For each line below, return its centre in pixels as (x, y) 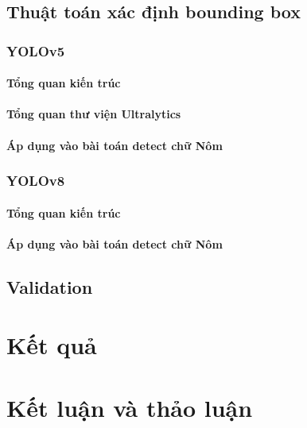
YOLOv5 (36, 50)
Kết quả (52, 345)
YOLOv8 (36, 181)
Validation (50, 286)
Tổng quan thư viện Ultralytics (94, 114)
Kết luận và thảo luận (130, 407)
